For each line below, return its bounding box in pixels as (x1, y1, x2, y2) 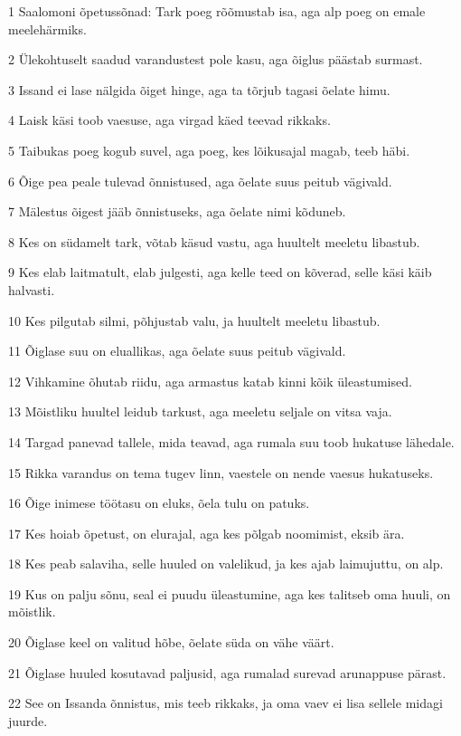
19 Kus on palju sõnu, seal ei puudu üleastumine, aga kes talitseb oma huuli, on (8, 584, 451, 603)
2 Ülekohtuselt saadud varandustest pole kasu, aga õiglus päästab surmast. (8, 50, 423, 69)
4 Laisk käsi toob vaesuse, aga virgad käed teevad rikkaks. (8, 110, 331, 129)
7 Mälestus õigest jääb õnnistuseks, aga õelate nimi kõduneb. (8, 202, 346, 221)
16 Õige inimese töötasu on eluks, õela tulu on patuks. (8, 493, 310, 512)
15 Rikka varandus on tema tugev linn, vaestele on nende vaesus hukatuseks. (8, 463, 434, 482)
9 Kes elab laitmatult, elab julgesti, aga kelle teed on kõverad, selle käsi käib (8, 263, 432, 282)
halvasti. (8, 280, 55, 299)
